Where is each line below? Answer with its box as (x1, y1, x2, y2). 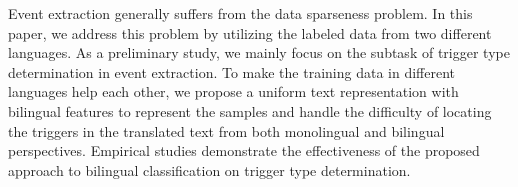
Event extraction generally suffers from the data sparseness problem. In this (8, 3, 473, 23)
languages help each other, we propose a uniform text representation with (8, 81, 459, 102)
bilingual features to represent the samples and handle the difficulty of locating (8, 100, 492, 121)
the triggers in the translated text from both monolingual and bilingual (8, 120, 445, 141)
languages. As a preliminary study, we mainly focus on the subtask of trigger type (8, 42, 510, 63)
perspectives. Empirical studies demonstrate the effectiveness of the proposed (8, 140, 480, 161)
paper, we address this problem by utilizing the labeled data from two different (8, 22, 492, 43)
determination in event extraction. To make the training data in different (8, 61, 456, 82)
